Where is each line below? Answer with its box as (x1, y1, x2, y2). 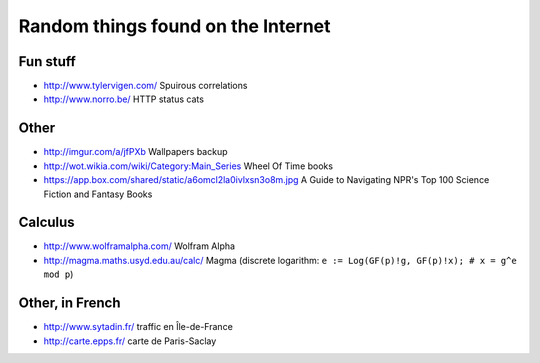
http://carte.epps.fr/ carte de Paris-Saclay (43, 335, 217, 347)
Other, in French (18, 295, 121, 312)
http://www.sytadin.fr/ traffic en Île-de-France (43, 321, 234, 333)
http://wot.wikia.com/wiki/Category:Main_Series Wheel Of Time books (43, 160, 334, 172)
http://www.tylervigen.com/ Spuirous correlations (43, 80, 248, 92)
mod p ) (43, 268, 74, 280)
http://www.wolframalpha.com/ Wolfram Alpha (43, 240, 235, 252)
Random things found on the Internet (18, 15, 331, 37)
